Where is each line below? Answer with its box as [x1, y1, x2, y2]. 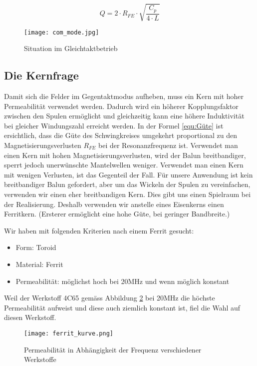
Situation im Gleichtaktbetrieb [24, 43, 118, 53]
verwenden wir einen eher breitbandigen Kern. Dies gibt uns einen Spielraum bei [4, 188, 251, 199]
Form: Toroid [15, 242, 56, 252]
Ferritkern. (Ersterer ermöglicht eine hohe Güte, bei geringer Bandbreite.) [4, 208, 230, 219]
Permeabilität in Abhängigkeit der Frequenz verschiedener [24, 344, 202, 354]
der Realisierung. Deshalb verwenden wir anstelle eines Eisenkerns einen [4, 198, 224, 209]
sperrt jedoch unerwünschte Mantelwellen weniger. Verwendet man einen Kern [4, 159, 244, 170]
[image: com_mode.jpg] [24, 28, 99, 36]
